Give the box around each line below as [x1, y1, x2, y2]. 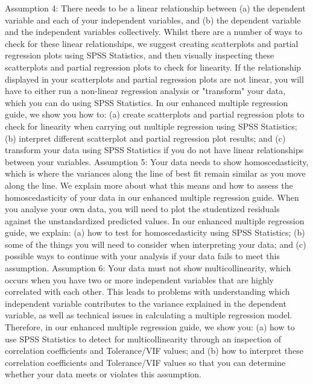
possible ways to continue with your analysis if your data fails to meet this [5, 250, 280, 262]
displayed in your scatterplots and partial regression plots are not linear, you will [5, 72, 304, 85]
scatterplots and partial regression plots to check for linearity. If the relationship [5, 60, 302, 73]
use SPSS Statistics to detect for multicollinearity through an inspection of [5, 332, 281, 345]
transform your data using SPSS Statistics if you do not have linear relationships [5, 143, 304, 156]
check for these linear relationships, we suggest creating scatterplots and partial [5, 37, 299, 49]
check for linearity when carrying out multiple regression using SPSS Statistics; [5, 119, 297, 132]
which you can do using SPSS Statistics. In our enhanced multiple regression [5, 96, 288, 109]
